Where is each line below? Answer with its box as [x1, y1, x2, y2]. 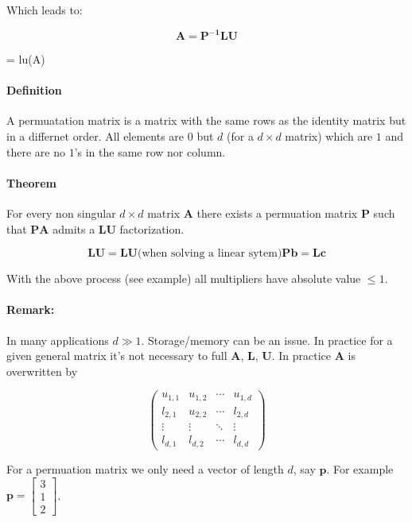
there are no [6, 143, 65, 160]
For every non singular [6, 205, 116, 222]
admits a [52, 220, 95, 237]
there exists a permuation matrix [196, 205, 358, 222]
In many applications [6, 331, 109, 348]
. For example [326, 460, 394, 477]
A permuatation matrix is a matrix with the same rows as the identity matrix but [6, 112, 406, 129]
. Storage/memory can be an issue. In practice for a [141, 331, 393, 348]
